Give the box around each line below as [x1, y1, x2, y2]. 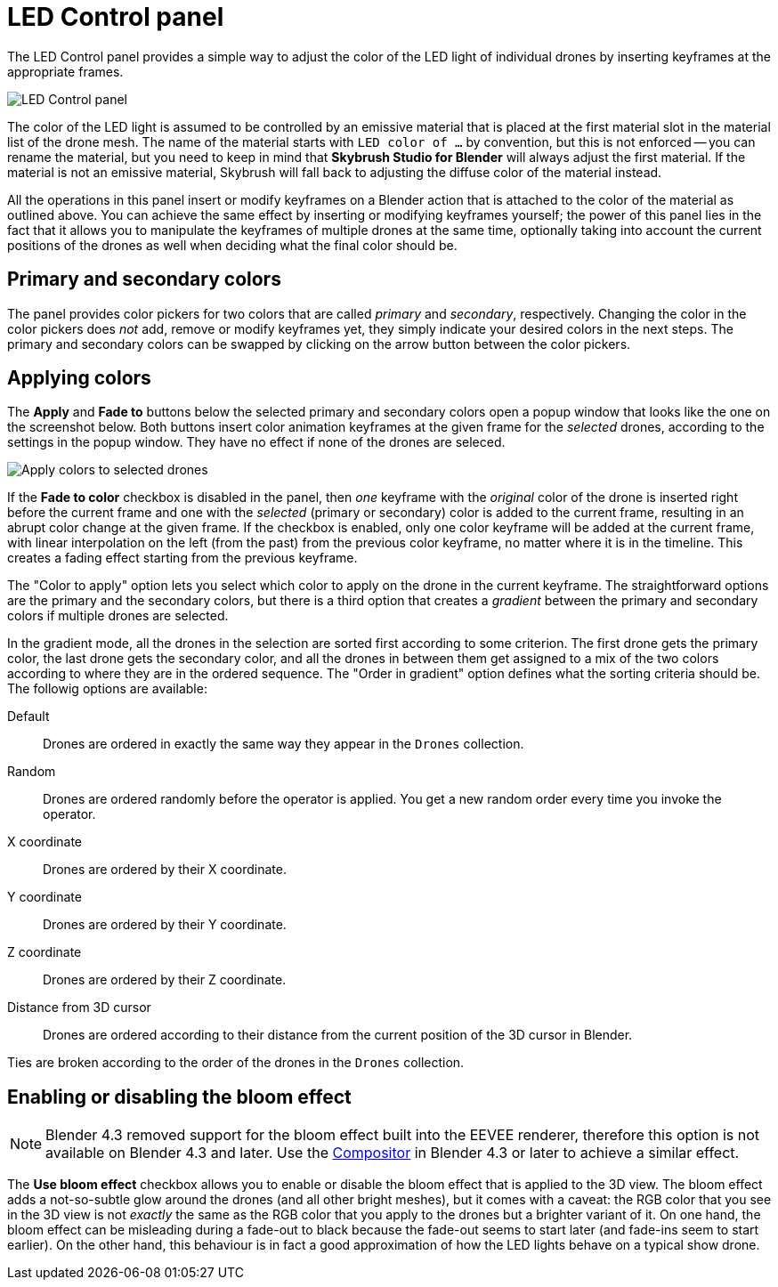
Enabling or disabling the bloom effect [7, 1085, 352, 1108]
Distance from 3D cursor [7, 1000, 151, 1016]
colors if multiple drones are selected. [7, 608, 229, 624]
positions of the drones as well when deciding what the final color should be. [7, 237, 458, 253]
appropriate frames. [7, 63, 124, 79]
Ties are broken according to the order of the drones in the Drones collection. [7, 1055, 465, 1071]
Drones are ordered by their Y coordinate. [43, 917, 287, 933]
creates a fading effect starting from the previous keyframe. [7, 550, 358, 566]
